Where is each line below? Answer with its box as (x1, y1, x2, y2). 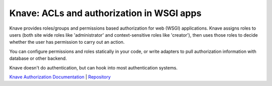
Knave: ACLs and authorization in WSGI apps (9, 8, 201, 19)
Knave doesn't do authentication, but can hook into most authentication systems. (9, 64, 178, 70)
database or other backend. (9, 55, 67, 61)
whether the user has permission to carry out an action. (9, 39, 125, 45)
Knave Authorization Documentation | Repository (9, 73, 111, 80)
